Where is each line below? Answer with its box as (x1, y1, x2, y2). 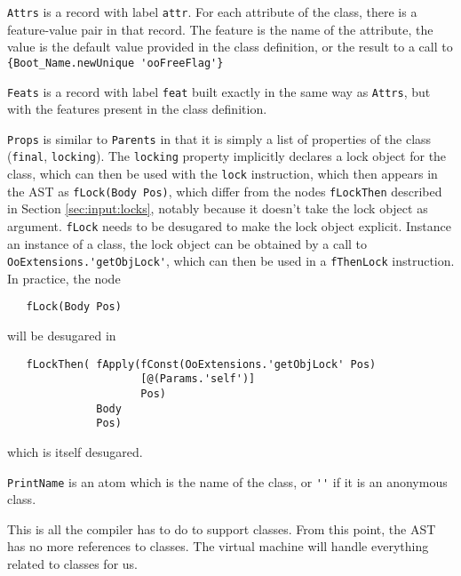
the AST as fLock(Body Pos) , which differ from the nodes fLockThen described (7, 181, 442, 200)
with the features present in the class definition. (7, 100, 267, 118)
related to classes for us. (7, 555, 138, 573)
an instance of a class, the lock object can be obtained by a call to (7, 234, 368, 252)
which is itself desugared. (7, 443, 143, 460)
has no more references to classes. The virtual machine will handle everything (7, 537, 429, 556)
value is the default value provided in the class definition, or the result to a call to (7, 37, 453, 56)
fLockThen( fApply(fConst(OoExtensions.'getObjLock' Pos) (26, 357, 377, 371)
